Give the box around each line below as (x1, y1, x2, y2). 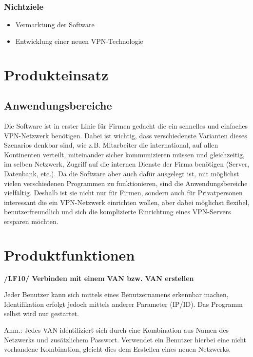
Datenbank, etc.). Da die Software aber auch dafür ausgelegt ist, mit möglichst (4, 168, 239, 178)
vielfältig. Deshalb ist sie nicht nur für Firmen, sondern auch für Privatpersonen (4, 188, 243, 198)
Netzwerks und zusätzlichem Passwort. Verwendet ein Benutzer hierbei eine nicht (4, 334, 247, 344)
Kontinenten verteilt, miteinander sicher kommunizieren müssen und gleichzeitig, (4, 149, 245, 159)
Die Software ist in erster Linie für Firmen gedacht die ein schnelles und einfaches (4, 120, 248, 131)
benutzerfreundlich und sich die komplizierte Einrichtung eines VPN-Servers (4, 207, 231, 217)
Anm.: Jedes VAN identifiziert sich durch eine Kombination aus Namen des (4, 325, 229, 335)
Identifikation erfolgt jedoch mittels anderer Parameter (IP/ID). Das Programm (4, 299, 243, 309)
